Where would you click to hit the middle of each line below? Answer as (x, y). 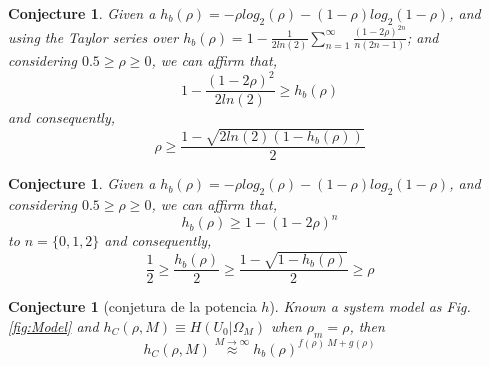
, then (367, 325)
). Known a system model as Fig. (370, 306)
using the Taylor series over (93, 36)
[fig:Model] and (53, 325)
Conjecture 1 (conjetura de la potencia (132, 306)
